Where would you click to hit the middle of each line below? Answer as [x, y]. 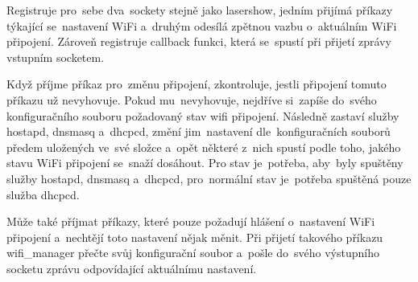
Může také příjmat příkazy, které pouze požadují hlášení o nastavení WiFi [191, 221]
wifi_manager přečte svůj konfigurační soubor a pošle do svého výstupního [193, 253]
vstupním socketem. [56, 57]
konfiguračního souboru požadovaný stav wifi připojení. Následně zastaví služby [203, 115]
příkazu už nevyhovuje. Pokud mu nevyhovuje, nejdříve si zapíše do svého [192, 99]
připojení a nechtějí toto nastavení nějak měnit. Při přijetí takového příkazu [195, 237]
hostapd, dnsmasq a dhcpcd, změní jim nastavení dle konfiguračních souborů [199, 131]
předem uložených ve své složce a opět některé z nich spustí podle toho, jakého [204, 147]
